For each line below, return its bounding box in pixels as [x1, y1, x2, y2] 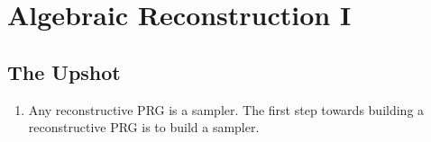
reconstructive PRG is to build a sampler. [28, 118, 260, 137]
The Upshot [7, 58, 121, 85]
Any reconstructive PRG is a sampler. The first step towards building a [28, 100, 425, 119]
